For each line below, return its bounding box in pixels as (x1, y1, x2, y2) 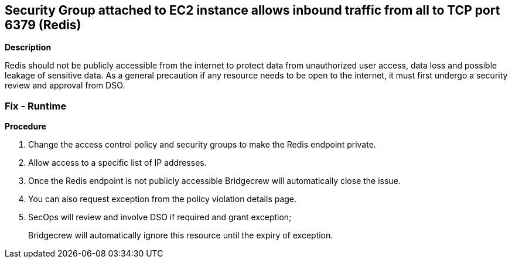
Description (5, 42, 52, 53)
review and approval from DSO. (5, 80, 125, 91)
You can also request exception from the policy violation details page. (28, 194, 297, 204)
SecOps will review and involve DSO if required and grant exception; (28, 212, 292, 223)
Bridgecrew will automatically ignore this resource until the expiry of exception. (28, 230, 333, 241)
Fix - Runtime (5, 100, 67, 112)
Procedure (5, 121, 46, 132)
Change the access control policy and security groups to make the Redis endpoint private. (28, 139, 376, 150)
